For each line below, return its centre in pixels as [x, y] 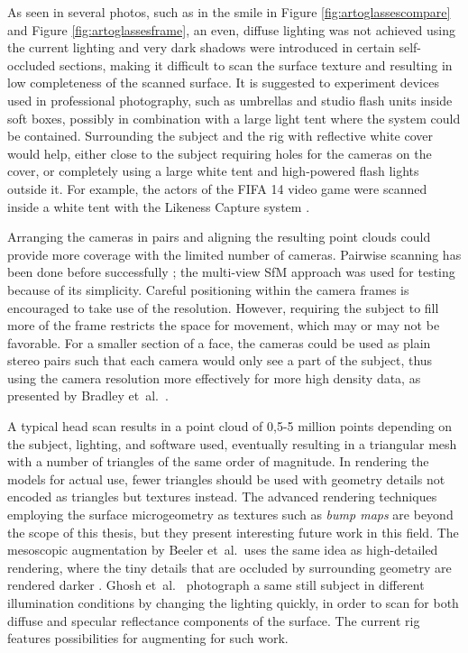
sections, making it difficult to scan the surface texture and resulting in [256, 64]
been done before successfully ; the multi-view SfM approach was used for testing [231, 272]
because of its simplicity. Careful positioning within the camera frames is [208, 289]
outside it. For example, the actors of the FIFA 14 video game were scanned [217, 188]
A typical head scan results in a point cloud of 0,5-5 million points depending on [230, 426]
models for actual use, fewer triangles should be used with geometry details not [226, 478]
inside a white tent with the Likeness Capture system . [159, 206]
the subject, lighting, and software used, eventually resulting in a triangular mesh [232, 443]
